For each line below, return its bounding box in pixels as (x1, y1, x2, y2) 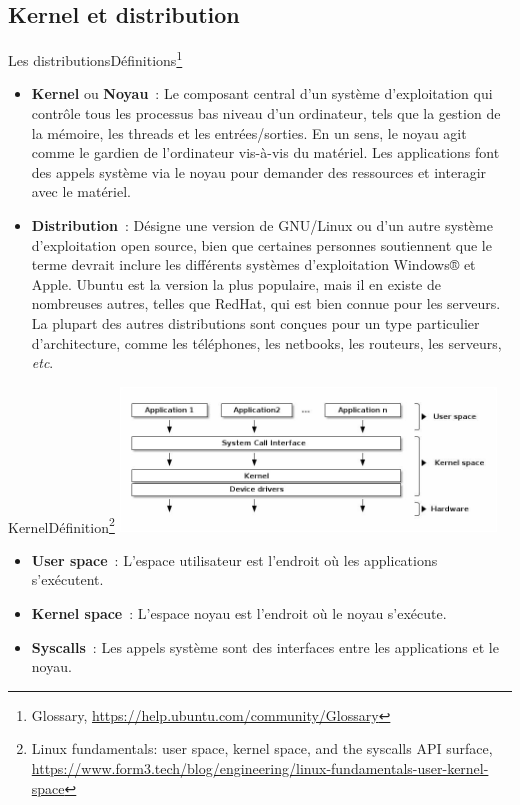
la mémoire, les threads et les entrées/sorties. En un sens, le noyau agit (31, 122, 467, 143)
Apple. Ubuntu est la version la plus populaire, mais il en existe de (31, 273, 441, 294)
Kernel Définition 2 (8, 513, 115, 537)
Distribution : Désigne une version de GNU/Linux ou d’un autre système (31, 215, 493, 236)
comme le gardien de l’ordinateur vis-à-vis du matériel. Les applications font (31, 142, 500, 163)
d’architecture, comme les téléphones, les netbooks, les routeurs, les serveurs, (31, 332, 502, 353)
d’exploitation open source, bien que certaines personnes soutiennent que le (31, 234, 492, 255)
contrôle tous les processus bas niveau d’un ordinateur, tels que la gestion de (31, 103, 501, 124)
